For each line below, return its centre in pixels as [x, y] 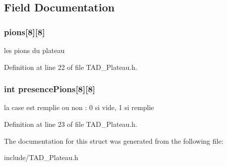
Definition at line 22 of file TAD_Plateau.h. [71, 67]
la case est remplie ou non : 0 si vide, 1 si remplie [79, 107]
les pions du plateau [34, 50]
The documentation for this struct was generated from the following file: [114, 140]
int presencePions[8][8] [50, 89]
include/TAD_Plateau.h [41, 157]
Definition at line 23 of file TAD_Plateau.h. [71, 124]
